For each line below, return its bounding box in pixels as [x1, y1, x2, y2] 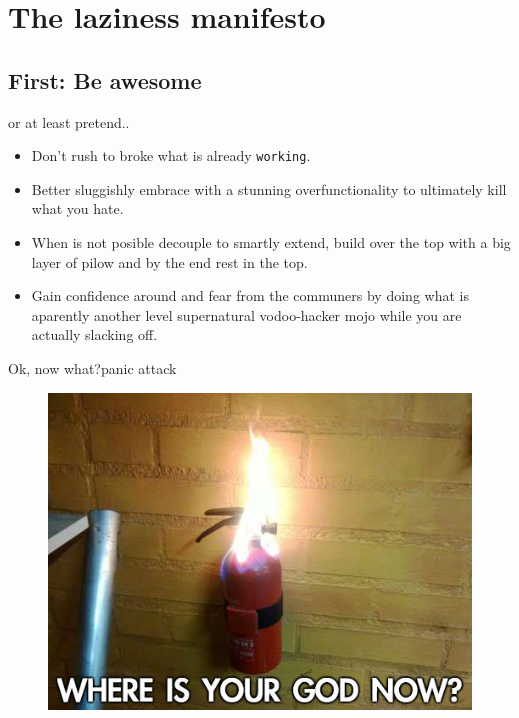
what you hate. [31, 198, 124, 219]
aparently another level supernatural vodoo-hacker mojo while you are [31, 304, 462, 325]
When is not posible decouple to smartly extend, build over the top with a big [31, 232, 511, 253]
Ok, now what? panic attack [8, 357, 177, 378]
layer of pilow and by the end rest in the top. [31, 251, 308, 272]
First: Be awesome [8, 64, 202, 95]
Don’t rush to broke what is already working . [31, 145, 311, 166]
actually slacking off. [31, 324, 158, 345]
